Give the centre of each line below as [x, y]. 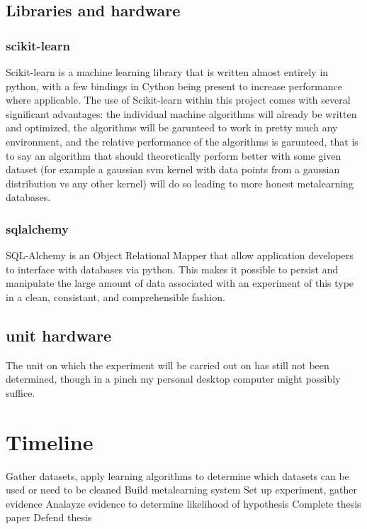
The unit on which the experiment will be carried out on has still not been [168, 365]
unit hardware [59, 335]
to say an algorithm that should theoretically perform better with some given [174, 155]
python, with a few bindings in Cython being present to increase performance [174, 86]
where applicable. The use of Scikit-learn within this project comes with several [178, 100]
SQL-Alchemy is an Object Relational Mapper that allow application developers [180, 255]
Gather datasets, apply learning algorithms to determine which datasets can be [177, 475]
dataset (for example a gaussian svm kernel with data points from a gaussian [173, 169]
